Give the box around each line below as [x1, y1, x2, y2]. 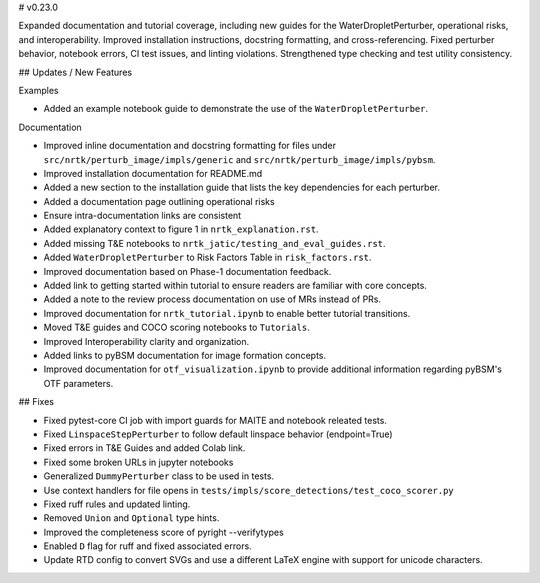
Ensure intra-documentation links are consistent [43, 210, 242, 222]
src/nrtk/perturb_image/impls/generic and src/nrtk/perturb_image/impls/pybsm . [43, 153, 436, 165]
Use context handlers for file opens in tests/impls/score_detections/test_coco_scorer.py [43, 484, 454, 496]
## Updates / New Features [18, 66, 133, 78]
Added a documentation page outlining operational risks [43, 195, 275, 207]
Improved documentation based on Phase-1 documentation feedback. [43, 265, 332, 277]
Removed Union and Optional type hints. [43, 512, 220, 524]
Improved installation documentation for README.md [43, 167, 263, 179]
